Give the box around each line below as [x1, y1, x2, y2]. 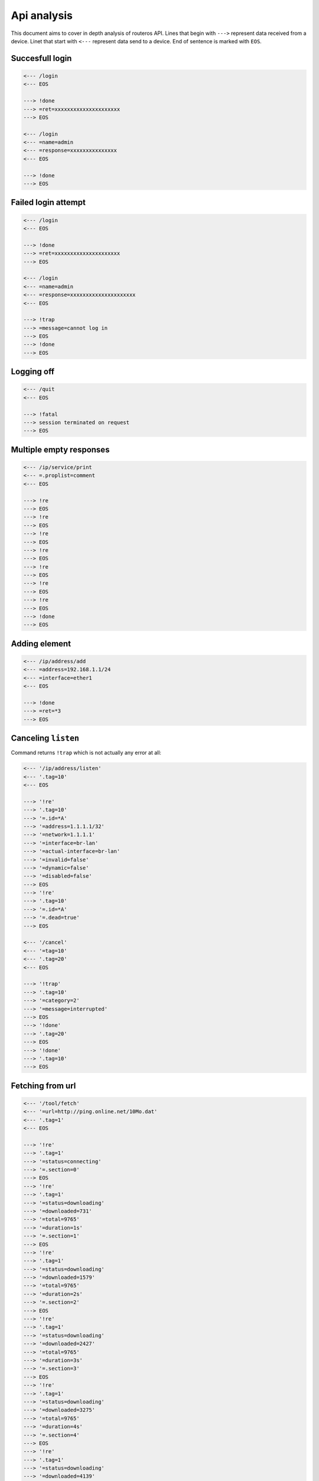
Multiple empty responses [11, 444, 110, 454]
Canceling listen [11, 733, 80, 743]
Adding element [11, 639, 71, 649]
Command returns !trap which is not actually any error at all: [11, 749, 162, 756]
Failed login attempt [11, 197, 86, 207]
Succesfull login [11, 53, 72, 63]
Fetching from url [11, 1081, 76, 1091]
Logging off [11, 367, 55, 377]
